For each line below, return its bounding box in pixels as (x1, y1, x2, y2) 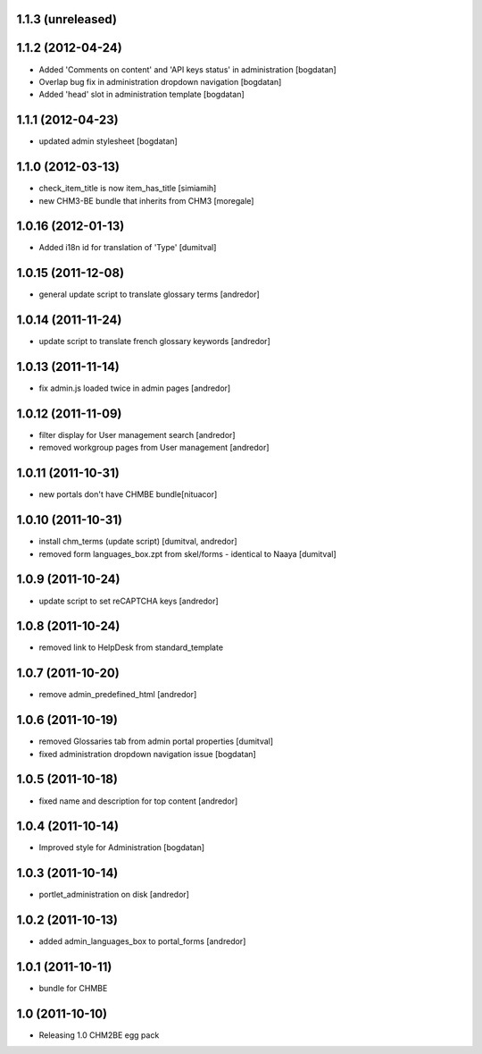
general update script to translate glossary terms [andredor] (38, 289, 261, 299)
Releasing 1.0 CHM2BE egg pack (38, 1030, 160, 1041)
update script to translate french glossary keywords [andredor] (38, 336, 271, 347)
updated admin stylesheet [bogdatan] (38, 136, 178, 147)
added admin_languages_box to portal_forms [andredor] (38, 936, 246, 947)
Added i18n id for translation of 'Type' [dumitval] (38, 242, 217, 253)
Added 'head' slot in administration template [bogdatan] (38, 89, 245, 100)
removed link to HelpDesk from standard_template (38, 642, 223, 653)
